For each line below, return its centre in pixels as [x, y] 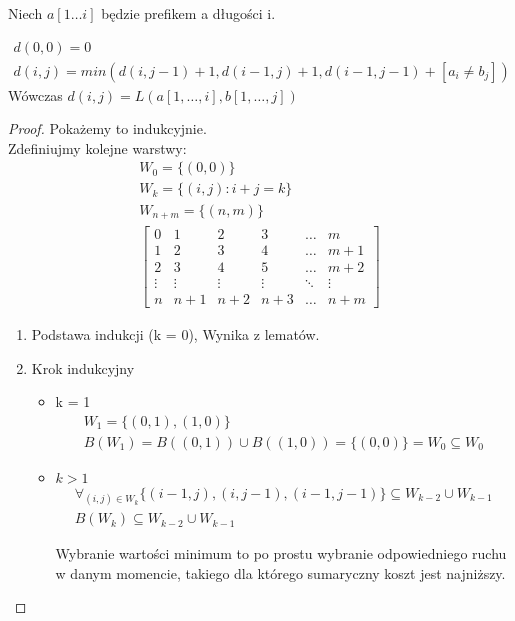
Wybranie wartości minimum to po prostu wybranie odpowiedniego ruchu [281, 553]
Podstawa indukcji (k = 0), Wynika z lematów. [175, 334]
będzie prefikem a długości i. [188, 13]
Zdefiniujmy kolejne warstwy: [97, 147]
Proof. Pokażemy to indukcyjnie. [107, 128]
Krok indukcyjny [83, 367]
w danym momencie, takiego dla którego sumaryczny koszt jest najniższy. [280, 572]
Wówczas [35, 94]
